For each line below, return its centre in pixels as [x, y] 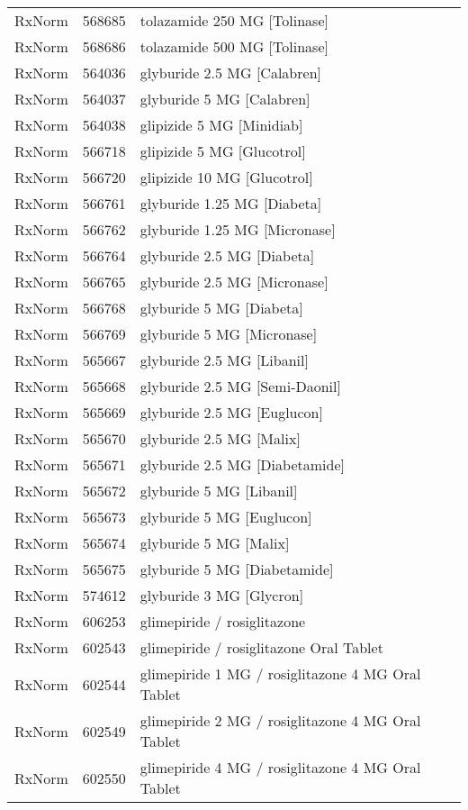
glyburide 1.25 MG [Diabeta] [231, 203]
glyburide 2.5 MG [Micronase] [234, 282]
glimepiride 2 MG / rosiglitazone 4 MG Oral [280, 720]
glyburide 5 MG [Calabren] [225, 99]
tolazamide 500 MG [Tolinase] [234, 46]
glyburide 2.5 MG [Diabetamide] [242, 464]
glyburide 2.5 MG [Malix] [220, 438]
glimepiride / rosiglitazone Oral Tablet [261, 647]
